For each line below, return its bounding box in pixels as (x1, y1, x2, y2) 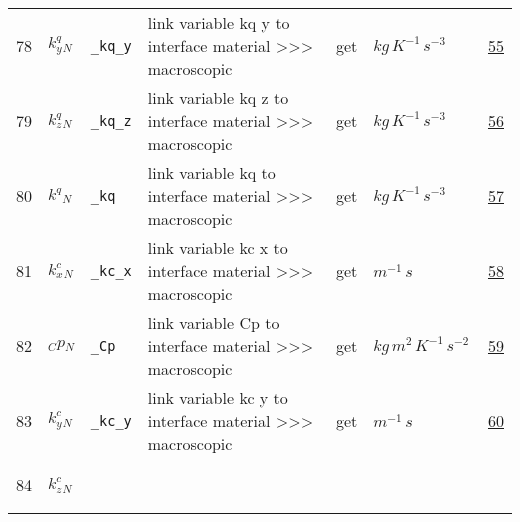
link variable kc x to (147, 236, 288, 259)
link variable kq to (147, 161, 276, 184)
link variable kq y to (147, 11, 290, 34)
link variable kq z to (147, 86, 289, 109)
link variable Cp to (147, 311, 280, 334)
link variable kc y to (147, 386, 288, 409)
